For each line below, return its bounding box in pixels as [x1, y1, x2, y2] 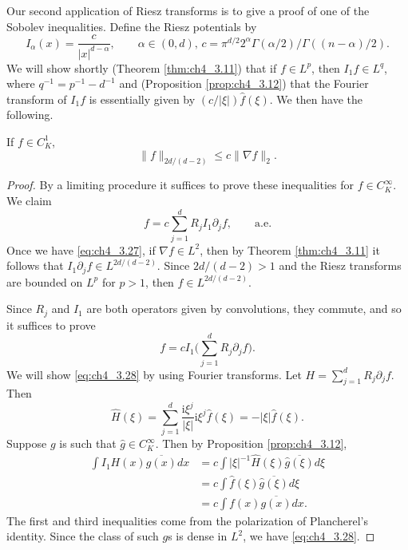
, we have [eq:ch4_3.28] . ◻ [243, 528, 375, 544]
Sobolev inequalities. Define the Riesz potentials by [6, 18, 257, 34]
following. [6, 106, 53, 123]
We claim [6, 192, 52, 209]
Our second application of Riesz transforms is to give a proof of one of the [6, 2, 370, 18]
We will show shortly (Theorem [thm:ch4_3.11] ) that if [6, 59, 277, 76]
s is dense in [168, 528, 228, 544]
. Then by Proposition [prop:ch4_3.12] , [155, 435, 347, 452]
